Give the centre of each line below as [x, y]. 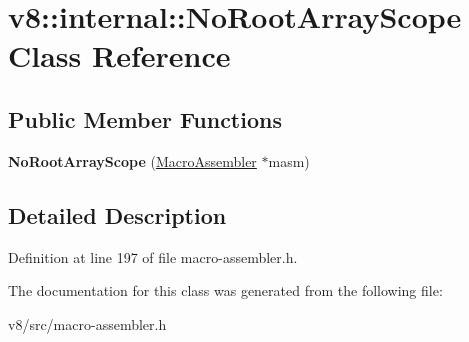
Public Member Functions [145, 118]
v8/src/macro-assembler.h [87, 323]
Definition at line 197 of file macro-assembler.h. [153, 256]
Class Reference [119, 55]
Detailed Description [117, 214]
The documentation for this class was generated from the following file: [225, 290]
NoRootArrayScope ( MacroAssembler [132, 160]
